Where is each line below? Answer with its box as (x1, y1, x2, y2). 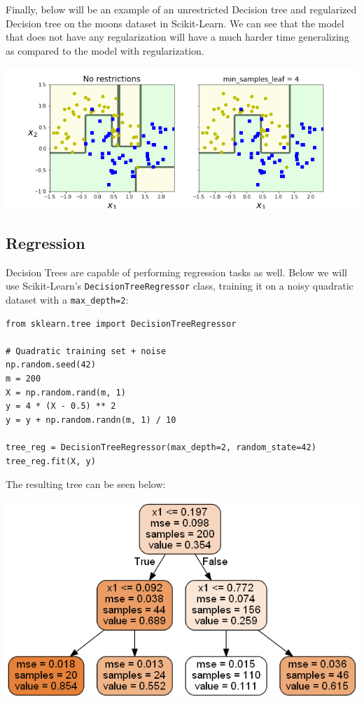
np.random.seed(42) (6, 360, 96, 370)
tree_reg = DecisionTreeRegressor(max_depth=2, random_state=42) (6, 442, 316, 453)
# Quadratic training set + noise (6, 346, 167, 356)
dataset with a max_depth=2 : (6, 292, 129, 307)
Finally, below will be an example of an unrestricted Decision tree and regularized (6, 2, 357, 16)
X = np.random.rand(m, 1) (6, 387, 126, 398)
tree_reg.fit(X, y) (6, 456, 96, 466)
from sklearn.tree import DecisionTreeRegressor (6, 318, 237, 329)
